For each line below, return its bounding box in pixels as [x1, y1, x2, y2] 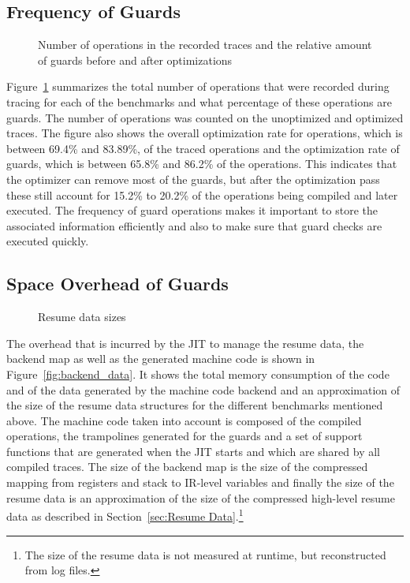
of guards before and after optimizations [38, 51, 233, 68]
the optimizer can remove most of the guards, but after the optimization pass [6, 170, 380, 187]
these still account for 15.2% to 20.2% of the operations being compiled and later [6, 186, 398, 203]
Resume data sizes [38, 308, 126, 325]
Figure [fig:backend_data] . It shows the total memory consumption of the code [6, 365, 389, 382]
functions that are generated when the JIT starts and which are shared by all [6, 443, 380, 459]
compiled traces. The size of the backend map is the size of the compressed [6, 458, 368, 475]
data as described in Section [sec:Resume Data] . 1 [6, 506, 244, 524]
